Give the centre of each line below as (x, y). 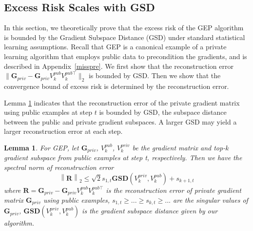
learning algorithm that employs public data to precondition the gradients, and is (126, 56)
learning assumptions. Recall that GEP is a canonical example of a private (115, 47)
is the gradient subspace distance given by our (150, 211)
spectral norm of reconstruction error (59, 167)
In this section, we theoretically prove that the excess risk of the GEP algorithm (124, 28)
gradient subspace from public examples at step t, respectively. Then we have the (123, 157)
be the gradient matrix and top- (179, 147)
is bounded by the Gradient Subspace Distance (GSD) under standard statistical (125, 37)
